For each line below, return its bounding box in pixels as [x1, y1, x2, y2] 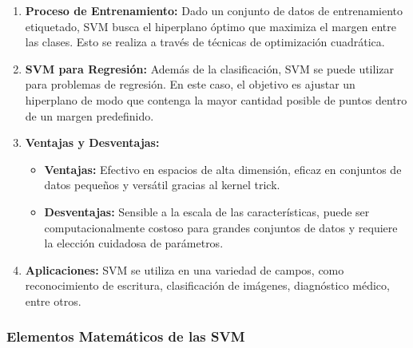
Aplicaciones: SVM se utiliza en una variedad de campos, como [25, 261, 344, 278]
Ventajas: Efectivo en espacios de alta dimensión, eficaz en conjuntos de [44, 160, 402, 177]
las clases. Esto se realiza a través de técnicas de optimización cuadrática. [25, 34, 385, 50]
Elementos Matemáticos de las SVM [6, 326, 245, 346]
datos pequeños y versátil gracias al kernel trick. [44, 176, 280, 193]
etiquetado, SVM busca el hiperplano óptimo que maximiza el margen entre [25, 18, 396, 34]
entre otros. [25, 292, 81, 309]
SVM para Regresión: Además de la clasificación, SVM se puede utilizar [25, 60, 394, 77]
